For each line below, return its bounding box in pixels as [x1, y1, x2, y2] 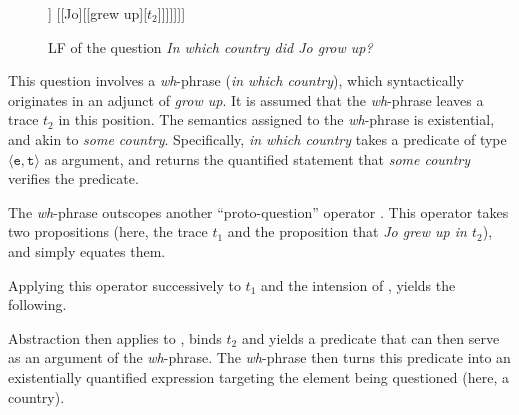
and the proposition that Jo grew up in [227, 221, 467, 242]
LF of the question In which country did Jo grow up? [48, 36, 373, 57]
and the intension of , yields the [261, 274, 456, 295]
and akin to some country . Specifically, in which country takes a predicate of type [8, 128, 507, 149]
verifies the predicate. [8, 168, 139, 189]
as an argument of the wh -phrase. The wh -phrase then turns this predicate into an [8, 347, 511, 368]
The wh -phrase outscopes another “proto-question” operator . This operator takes [8, 201, 509, 222]
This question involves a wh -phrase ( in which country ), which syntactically [8, 70, 464, 91]
